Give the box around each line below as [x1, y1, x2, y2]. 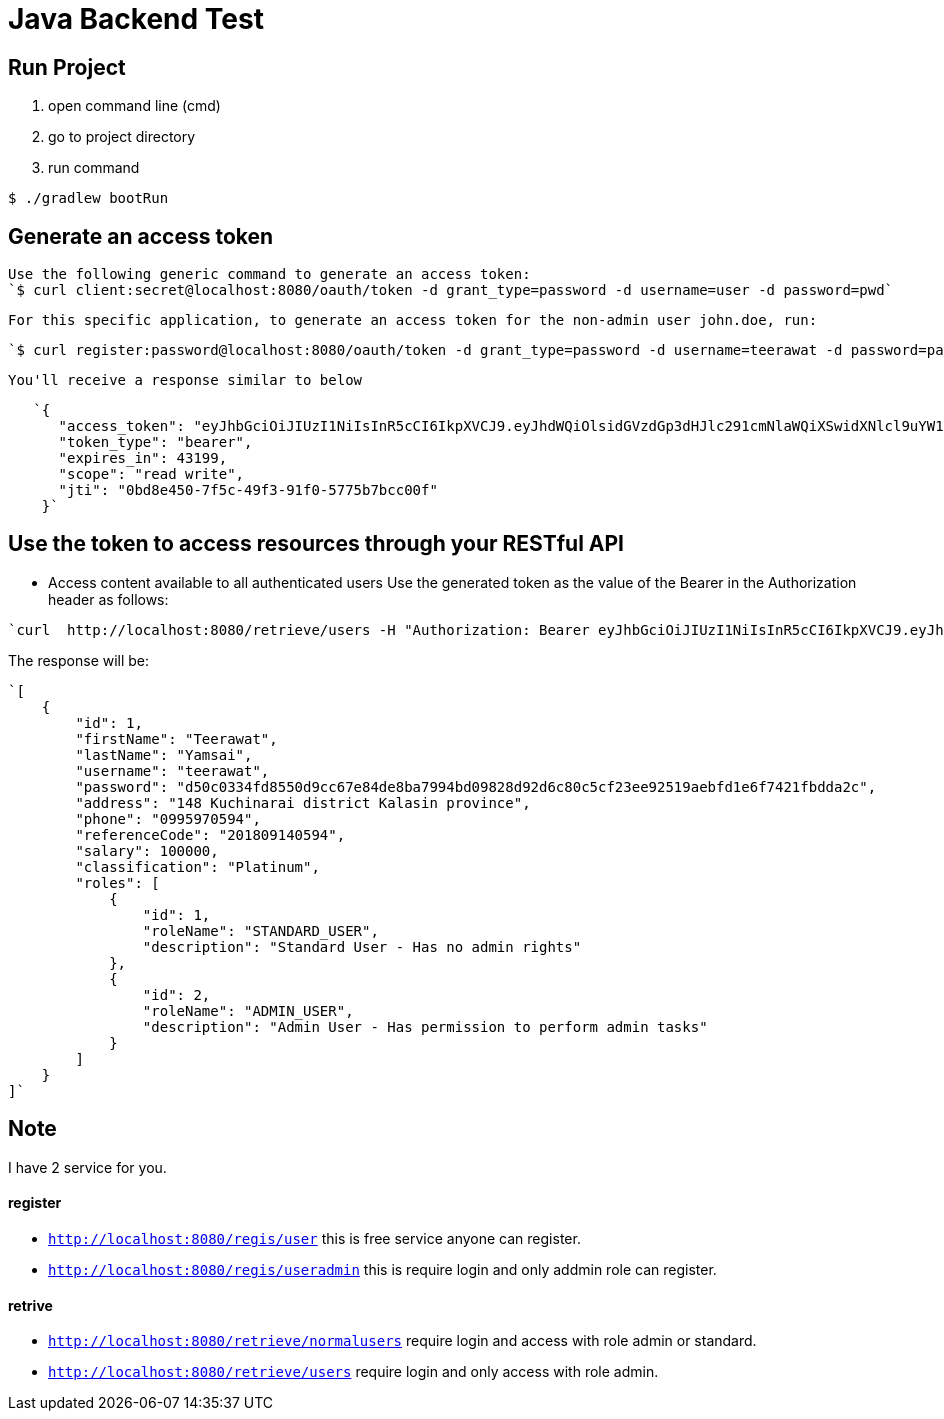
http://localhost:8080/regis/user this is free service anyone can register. [48, 1229, 581, 1247]
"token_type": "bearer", [58, 434, 253, 451]
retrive [8, 1296, 53, 1314]
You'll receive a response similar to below [8, 372, 363, 389]
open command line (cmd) [48, 97, 221, 115]
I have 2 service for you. [8, 1158, 167, 1176]
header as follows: [48, 590, 169, 608]
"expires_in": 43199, [58, 450, 228, 467]
